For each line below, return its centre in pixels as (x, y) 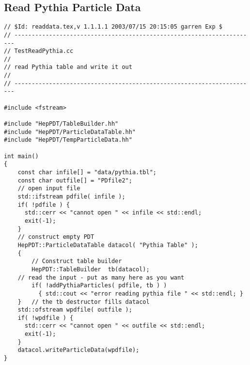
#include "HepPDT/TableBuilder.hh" (61, 124)
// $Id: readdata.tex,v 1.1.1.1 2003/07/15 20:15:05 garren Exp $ (113, 27)
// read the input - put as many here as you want (101, 277)
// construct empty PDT (56, 237)
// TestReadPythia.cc (39, 51)
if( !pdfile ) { (44, 205)
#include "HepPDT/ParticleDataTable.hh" (70, 132)
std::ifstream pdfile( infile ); (71, 196)
